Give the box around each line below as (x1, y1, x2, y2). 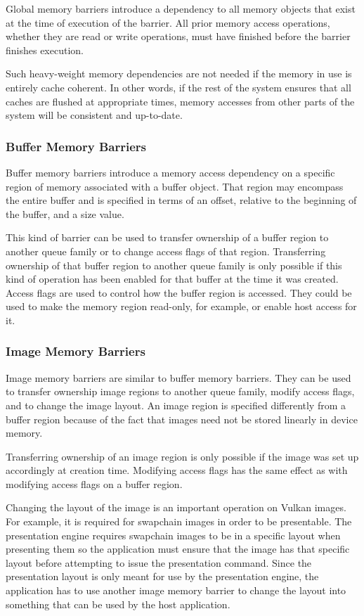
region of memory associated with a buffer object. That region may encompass (6, 179, 344, 193)
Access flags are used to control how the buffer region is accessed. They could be (6, 285, 352, 300)
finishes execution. (6, 42, 84, 57)
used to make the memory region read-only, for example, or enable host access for (6, 299, 357, 314)
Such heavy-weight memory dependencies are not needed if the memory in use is (6, 66, 352, 81)
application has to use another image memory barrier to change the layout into (6, 583, 346, 598)
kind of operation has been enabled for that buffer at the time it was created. (6, 271, 339, 286)
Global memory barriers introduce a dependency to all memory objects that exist (6, 1, 356, 15)
